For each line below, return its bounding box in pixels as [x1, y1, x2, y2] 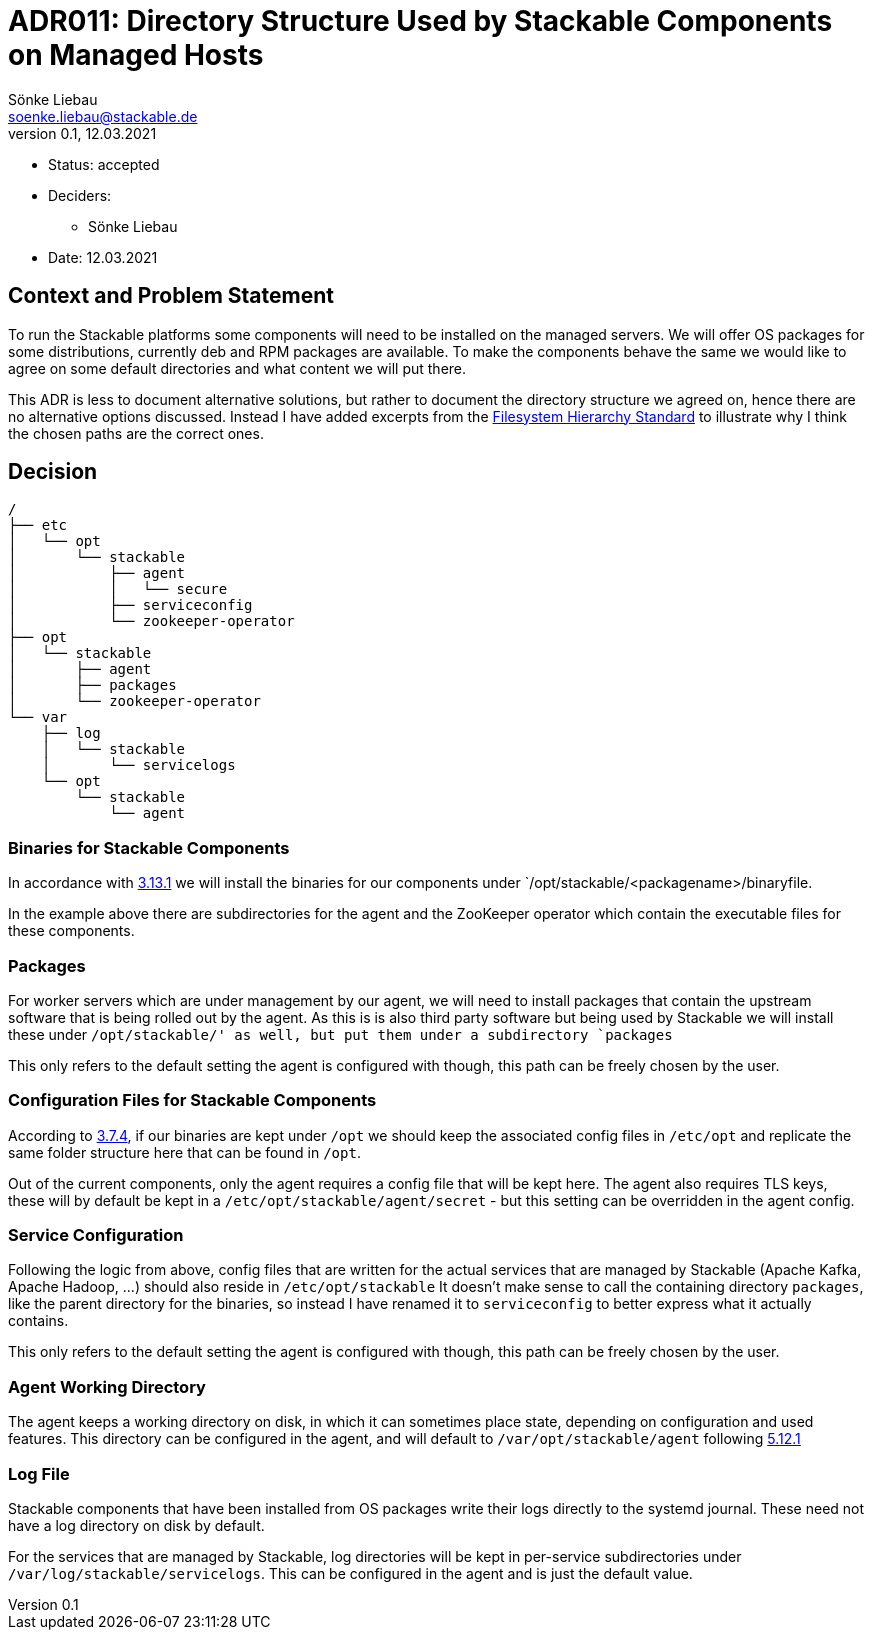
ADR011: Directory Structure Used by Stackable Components [8, 4, 833, 38]
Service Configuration [8, 1225, 184, 1246]
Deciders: [48, 186, 112, 204]
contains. [8, 1312, 69, 1330]
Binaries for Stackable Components [8, 837, 290, 858]
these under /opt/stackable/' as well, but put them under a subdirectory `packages [8, 1025, 673, 1043]
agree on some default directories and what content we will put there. [8, 359, 467, 377]
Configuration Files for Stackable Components [8, 1090, 377, 1111]
